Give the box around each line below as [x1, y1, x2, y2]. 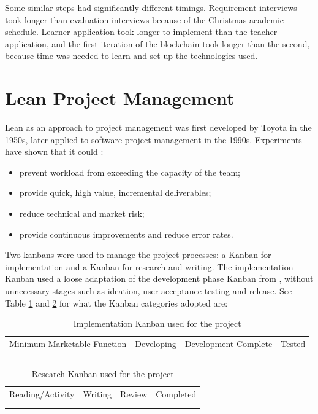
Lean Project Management [5, 85, 235, 111]
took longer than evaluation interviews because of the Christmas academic [5, 13, 284, 26]
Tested [281, 337, 306, 350]
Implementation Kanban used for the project [73, 317, 241, 330]
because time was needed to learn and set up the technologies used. [5, 49, 258, 62]
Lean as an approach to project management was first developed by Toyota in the [5, 121, 312, 134]
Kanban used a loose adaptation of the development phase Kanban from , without [5, 272, 314, 285]
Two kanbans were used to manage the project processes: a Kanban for [5, 248, 271, 261]
